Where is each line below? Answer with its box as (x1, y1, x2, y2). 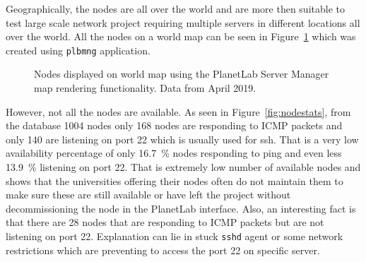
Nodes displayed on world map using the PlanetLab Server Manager (34, 66, 329, 81)
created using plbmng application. (6, 42, 150, 57)
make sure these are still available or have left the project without (6, 187, 291, 202)
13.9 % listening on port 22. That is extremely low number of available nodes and (6, 160, 361, 174)
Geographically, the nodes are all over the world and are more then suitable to (6, 1, 345, 16)
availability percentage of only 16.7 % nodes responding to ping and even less (6, 145, 342, 160)
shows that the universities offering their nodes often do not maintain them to (6, 173, 343, 188)
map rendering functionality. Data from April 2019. (34, 81, 256, 95)
